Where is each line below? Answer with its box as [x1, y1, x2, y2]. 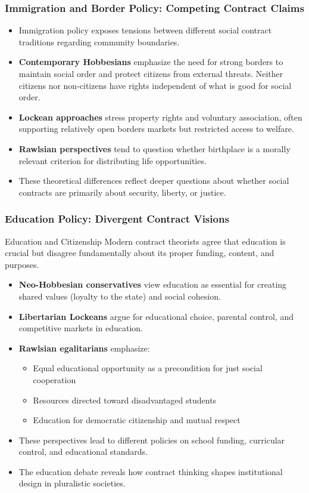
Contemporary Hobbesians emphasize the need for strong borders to [18, 56, 283, 68]
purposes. [5, 258, 39, 270]
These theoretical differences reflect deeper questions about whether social [18, 174, 289, 187]
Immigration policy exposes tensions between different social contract [18, 24, 272, 36]
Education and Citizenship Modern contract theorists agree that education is [5, 235, 286, 247]
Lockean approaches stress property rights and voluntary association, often [18, 110, 302, 123]
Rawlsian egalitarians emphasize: [18, 341, 150, 354]
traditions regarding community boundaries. [18, 35, 180, 48]
